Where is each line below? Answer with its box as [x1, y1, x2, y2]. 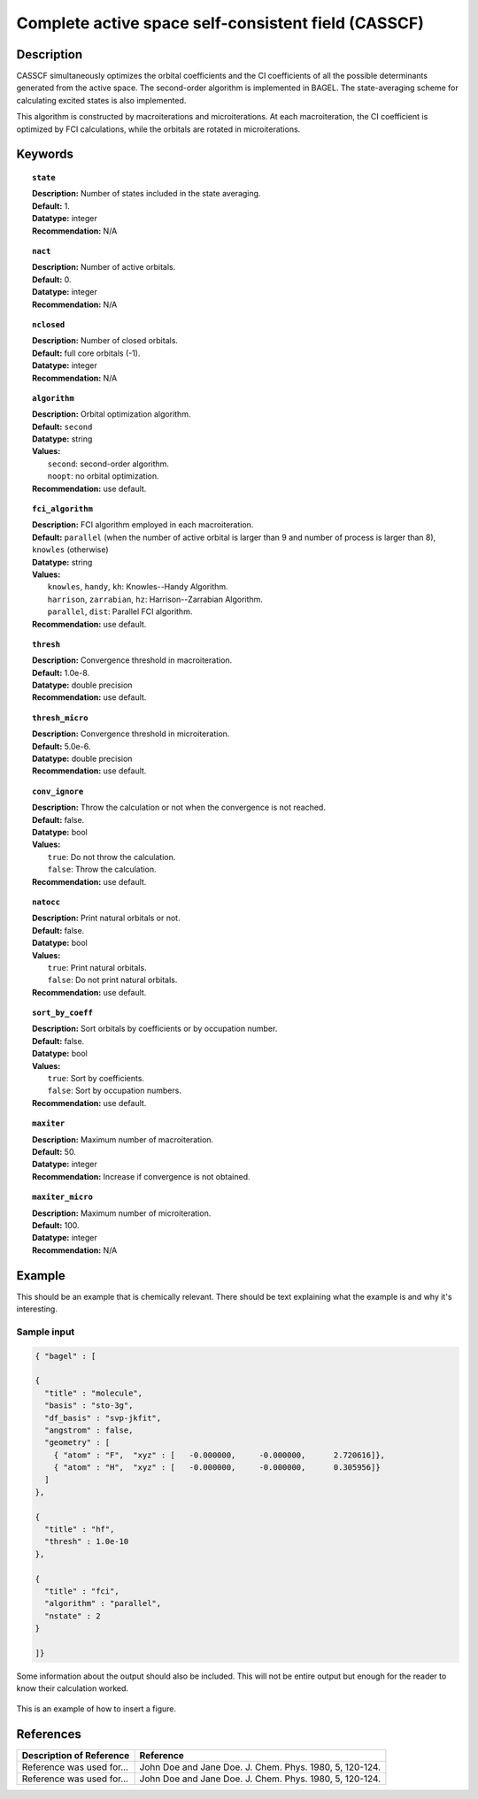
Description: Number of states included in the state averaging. [32, 188, 261, 199]
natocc [32, 896, 61, 907]
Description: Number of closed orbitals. [32, 335, 179, 346]
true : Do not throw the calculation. [47, 851, 176, 862]
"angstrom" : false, [44, 1425, 134, 1435]
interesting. [16, 1303, 58, 1314]
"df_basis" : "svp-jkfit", [44, 1412, 162, 1423]
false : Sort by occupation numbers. [47, 1085, 181, 1096]
